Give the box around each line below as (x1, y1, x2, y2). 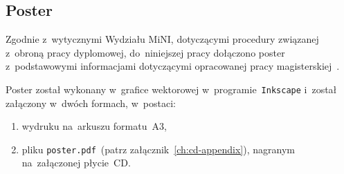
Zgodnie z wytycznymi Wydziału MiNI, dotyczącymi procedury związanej (6, 32, 319, 46)
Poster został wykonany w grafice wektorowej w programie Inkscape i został (6, 81, 337, 96)
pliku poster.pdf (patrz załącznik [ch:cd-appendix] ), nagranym (21, 142, 295, 156)
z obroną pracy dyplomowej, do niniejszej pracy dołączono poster (6, 45, 285, 59)
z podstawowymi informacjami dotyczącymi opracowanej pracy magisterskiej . (6, 59, 340, 73)
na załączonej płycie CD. (21, 155, 131, 170)
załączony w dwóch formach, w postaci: (6, 95, 176, 110)
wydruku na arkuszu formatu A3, (21, 119, 167, 133)
